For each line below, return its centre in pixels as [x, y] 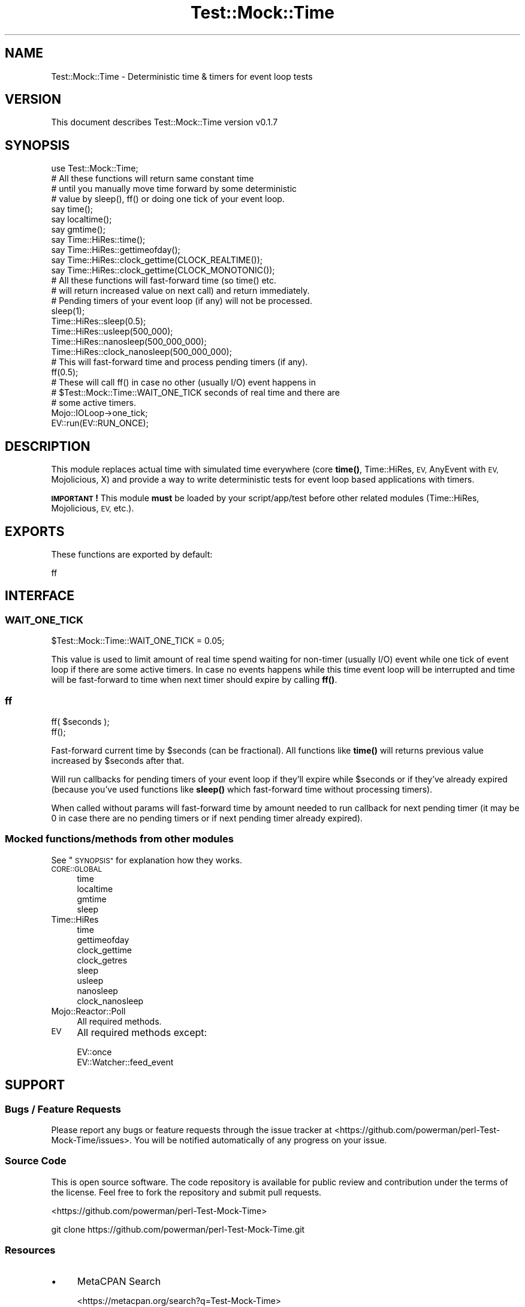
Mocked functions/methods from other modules [119, 839]
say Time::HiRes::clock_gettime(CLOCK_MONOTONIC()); [163, 270]
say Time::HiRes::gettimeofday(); [116, 250]
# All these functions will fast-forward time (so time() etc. [164, 281]
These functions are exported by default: [132, 554]
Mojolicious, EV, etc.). [93, 508]
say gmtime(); [78, 230]
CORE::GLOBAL [77, 869]
